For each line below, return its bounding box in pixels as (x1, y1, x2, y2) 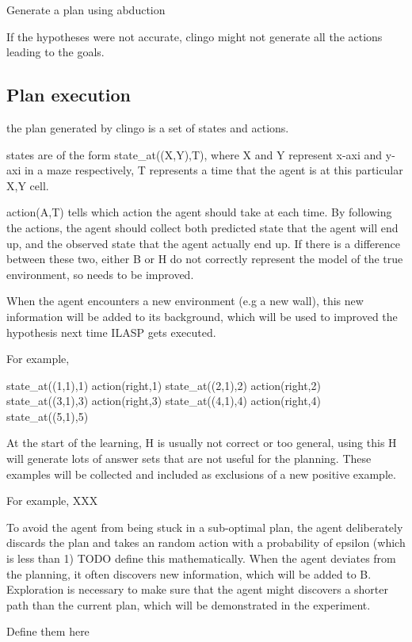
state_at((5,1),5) (6, 407, 89, 424)
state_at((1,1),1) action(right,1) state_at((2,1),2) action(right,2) (6, 376, 321, 393)
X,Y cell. (6, 177, 49, 193)
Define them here (6, 623, 90, 640)
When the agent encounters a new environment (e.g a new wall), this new (6, 292, 364, 309)
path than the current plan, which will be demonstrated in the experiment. (6, 596, 371, 613)
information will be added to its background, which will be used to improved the (6, 308, 398, 324)
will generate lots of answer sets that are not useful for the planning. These (6, 450, 372, 467)
